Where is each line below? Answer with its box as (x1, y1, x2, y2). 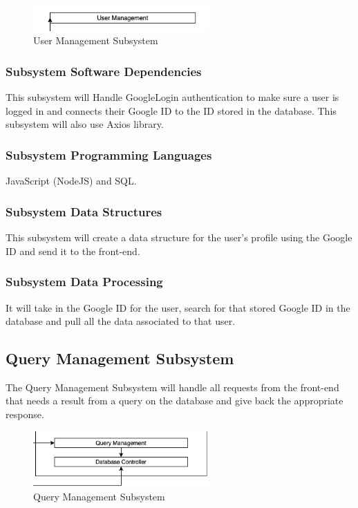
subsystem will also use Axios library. (6, 117, 164, 131)
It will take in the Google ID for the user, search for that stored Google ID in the (6, 300, 350, 314)
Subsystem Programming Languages (6, 146, 212, 163)
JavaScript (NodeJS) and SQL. (6, 173, 137, 188)
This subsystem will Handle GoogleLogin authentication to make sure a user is (6, 90, 339, 104)
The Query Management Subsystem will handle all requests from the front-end (6, 379, 339, 394)
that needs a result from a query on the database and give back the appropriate (6, 393, 343, 408)
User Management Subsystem (33, 33, 158, 48)
